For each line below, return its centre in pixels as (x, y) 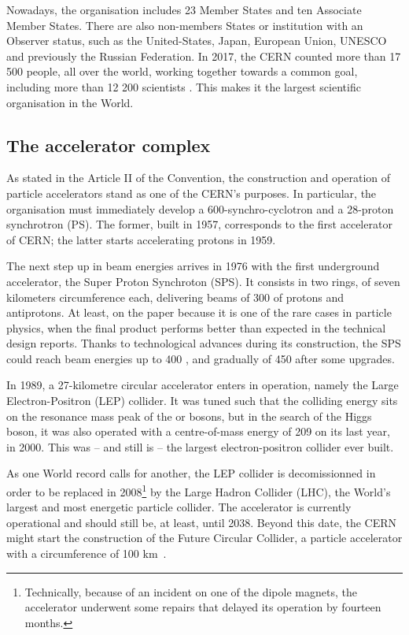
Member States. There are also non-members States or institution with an (185, 25)
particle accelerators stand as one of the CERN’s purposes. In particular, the (192, 193)
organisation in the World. (70, 102)
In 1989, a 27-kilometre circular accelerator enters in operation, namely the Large (203, 385)
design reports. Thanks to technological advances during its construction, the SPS (204, 343)
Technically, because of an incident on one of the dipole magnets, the (191, 591)
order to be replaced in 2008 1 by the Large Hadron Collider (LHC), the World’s (199, 490)
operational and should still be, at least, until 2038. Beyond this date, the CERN (202, 522)
